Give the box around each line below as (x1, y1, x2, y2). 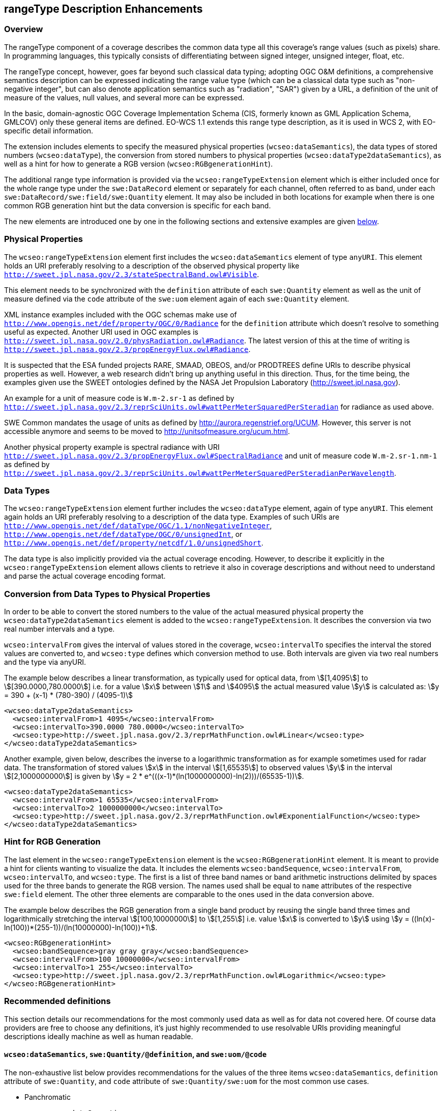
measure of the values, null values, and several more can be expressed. (4, 93, 245, 102)
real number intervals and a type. (4, 625, 115, 634)
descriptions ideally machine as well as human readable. (4, 1032, 193, 1041)
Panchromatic (24, 1092, 71, 1101)
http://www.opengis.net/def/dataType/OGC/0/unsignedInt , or (4, 530, 243, 539)
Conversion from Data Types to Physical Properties (4, 588, 211, 599)
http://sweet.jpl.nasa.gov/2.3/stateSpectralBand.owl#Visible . (4, 269, 259, 279)
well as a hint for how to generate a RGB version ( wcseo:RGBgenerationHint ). (4, 159, 273, 168)
